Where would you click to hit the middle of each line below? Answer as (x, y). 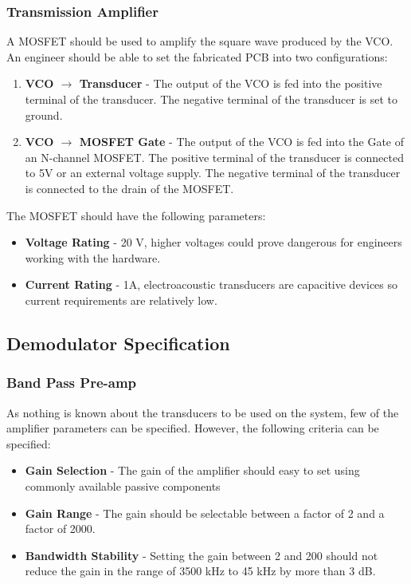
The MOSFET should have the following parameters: (136, 215)
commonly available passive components (123, 485)
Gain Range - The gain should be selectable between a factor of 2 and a (205, 513)
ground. (44, 114)
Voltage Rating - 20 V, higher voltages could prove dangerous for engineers (213, 242)
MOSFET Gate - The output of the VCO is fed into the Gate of (242, 142)
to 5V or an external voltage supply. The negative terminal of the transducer (213, 173)
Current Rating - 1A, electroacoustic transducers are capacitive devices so (211, 284)
